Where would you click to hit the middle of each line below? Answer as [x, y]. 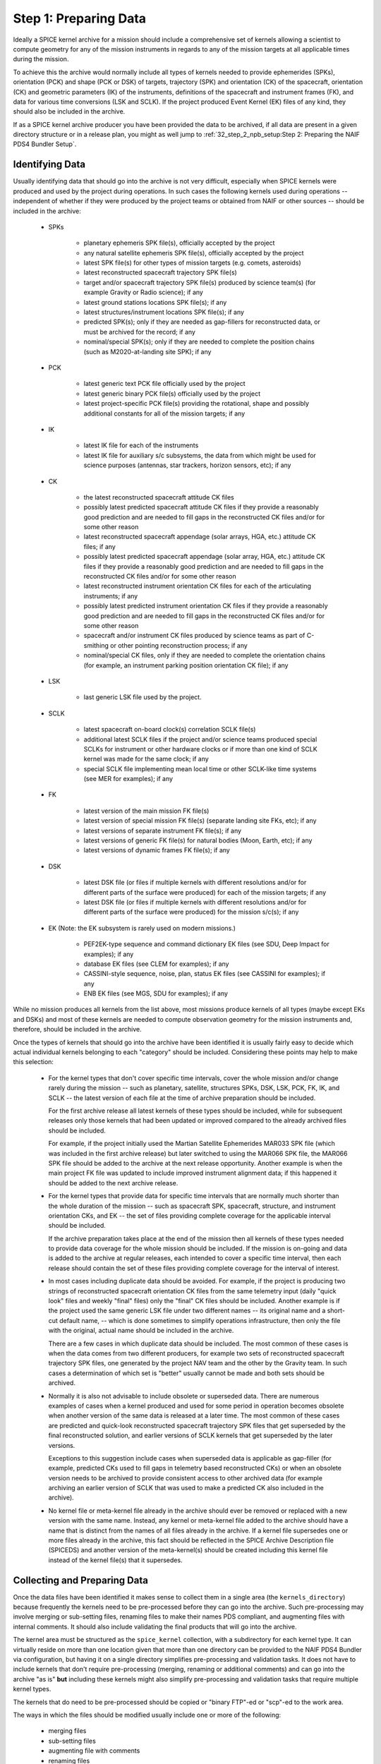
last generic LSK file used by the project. [143, 697]
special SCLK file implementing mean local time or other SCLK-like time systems [200, 768]
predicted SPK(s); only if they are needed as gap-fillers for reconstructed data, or [202, 322]
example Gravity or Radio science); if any [144, 292]
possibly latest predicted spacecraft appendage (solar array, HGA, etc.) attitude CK [204, 557]
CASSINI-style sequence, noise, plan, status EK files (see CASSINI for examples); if [205, 974]
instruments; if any [111, 596]
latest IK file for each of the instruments [141, 445]
